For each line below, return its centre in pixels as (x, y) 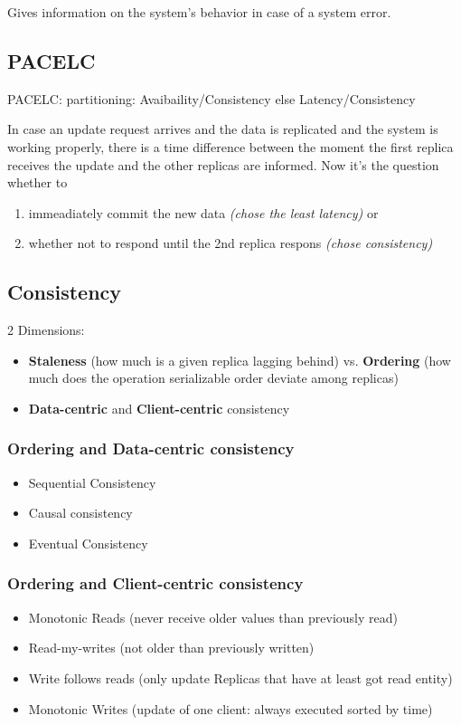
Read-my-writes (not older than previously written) (171, 648)
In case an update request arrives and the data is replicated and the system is (223, 129)
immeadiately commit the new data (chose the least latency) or (203, 212)
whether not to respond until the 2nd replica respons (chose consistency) (230, 243)
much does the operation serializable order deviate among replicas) (213, 378)
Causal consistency (80, 513)
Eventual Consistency (88, 543)
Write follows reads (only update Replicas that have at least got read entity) (240, 677)
